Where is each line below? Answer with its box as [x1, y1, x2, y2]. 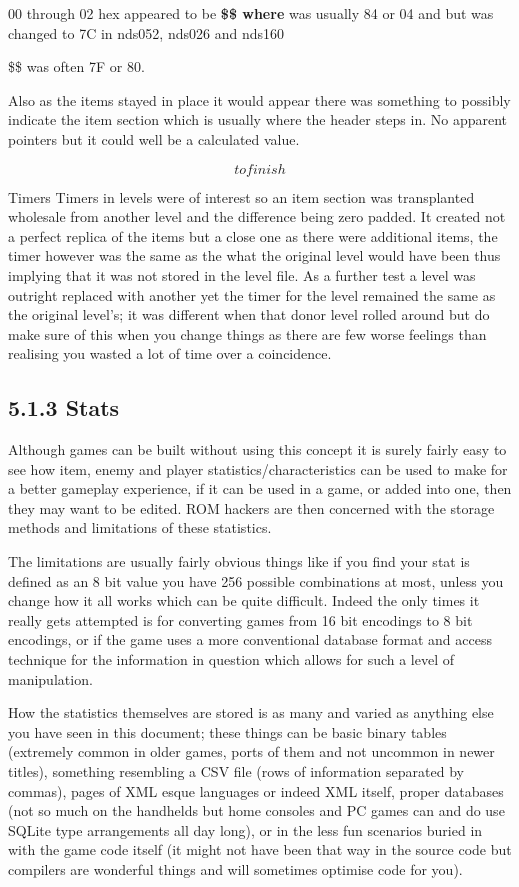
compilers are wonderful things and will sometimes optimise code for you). [8, 858, 463, 879]
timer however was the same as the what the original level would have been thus [8, 245, 501, 266]
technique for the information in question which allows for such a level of [8, 649, 455, 670]
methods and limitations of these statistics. [8, 517, 272, 538]
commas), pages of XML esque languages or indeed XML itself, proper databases [8, 780, 504, 801]
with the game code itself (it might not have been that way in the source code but [8, 839, 512, 860]
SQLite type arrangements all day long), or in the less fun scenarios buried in [8, 819, 483, 840]
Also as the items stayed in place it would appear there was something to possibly [8, 89, 511, 110]
